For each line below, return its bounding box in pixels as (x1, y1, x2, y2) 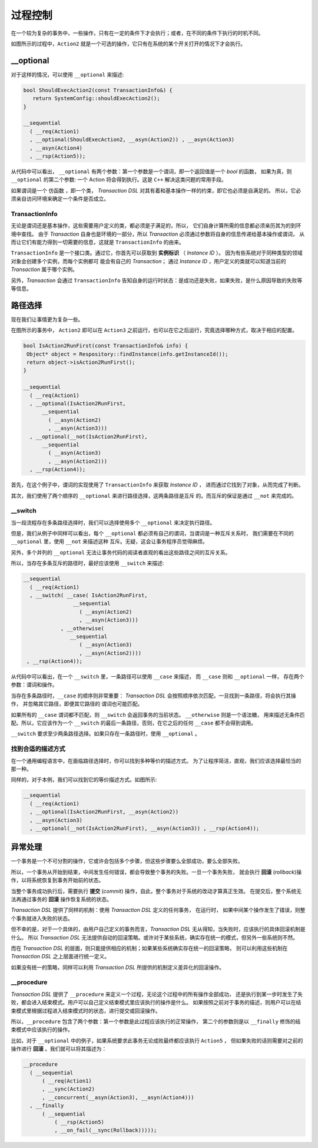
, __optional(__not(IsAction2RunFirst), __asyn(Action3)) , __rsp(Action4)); (29, 825, 260, 832)
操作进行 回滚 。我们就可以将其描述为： (11, 1046, 107, 1053)
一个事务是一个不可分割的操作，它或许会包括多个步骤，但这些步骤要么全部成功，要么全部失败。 (11, 858, 243, 865)
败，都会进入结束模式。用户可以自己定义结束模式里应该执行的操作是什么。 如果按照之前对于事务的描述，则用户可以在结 (11, 999, 302, 1006)
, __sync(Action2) (42, 1086, 95, 1093)
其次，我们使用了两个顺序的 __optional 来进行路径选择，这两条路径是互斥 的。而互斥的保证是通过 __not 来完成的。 (11, 492, 297, 499)
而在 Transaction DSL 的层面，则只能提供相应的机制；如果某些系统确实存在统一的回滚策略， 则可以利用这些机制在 (11, 944, 288, 951)
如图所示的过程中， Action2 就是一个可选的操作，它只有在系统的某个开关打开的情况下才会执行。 (11, 40, 246, 47)
